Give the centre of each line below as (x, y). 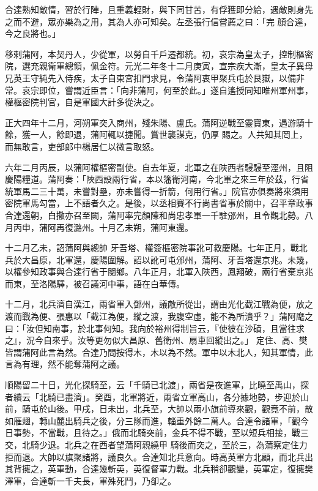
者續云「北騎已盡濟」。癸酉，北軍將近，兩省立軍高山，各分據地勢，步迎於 (153, 396)
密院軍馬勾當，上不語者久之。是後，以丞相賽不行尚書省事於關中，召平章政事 (159, 203)
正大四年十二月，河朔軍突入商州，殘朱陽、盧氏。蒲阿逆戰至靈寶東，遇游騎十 (159, 122)
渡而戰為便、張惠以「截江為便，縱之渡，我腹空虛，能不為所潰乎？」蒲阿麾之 (159, 316)
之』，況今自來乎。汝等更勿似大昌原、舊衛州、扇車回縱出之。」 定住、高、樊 (156, 340)
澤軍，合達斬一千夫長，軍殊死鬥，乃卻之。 (91, 480)
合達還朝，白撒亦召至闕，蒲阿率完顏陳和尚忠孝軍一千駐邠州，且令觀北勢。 (155, 215)
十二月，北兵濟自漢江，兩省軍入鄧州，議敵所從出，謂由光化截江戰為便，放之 (159, 304)
